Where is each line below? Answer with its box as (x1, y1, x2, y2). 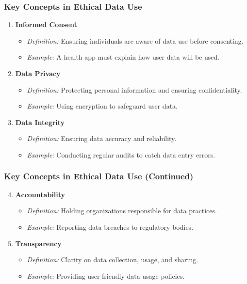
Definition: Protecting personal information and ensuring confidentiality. (27, 84, 242, 95)
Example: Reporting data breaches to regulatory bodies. (27, 221, 194, 232)
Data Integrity (15, 117, 65, 127)
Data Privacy (15, 68, 61, 78)
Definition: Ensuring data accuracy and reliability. (27, 133, 177, 143)
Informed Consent (15, 19, 77, 30)
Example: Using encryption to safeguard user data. (27, 101, 178, 111)
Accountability (15, 189, 66, 199)
